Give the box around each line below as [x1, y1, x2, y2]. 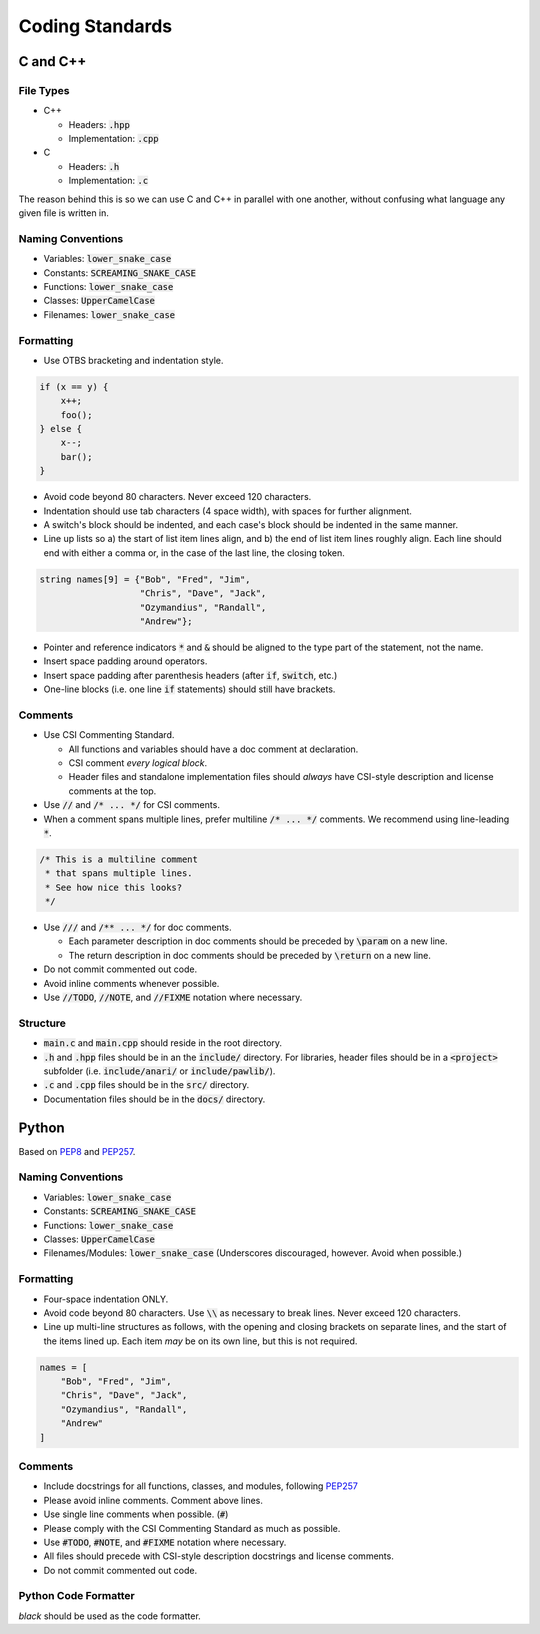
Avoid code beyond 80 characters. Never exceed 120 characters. [43, 491, 312, 503]
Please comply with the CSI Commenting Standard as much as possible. [43, 1522, 341, 1534]
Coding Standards [18, 15, 173, 37]
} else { [39, 423, 83, 435]
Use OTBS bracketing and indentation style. [43, 354, 224, 366]
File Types [18, 83, 70, 97]
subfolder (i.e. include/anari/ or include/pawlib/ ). [43, 1065, 276, 1077]
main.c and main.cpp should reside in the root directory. [43, 1037, 283, 1049]
